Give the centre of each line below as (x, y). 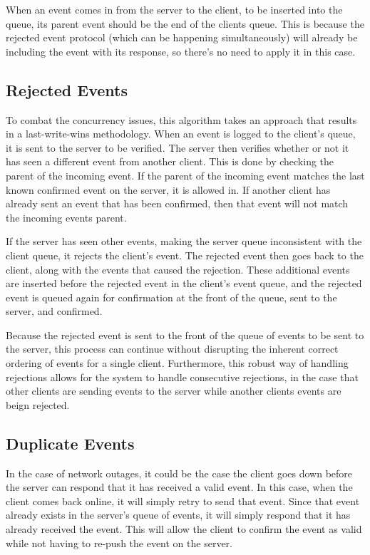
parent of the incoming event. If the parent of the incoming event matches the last (185, 175)
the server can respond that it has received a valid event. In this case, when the (179, 487)
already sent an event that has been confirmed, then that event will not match (177, 203)
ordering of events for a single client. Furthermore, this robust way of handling (177, 363)
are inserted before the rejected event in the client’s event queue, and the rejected (184, 283)
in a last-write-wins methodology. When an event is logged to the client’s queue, (181, 134)
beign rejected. (38, 404)
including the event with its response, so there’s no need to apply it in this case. (181, 51)
